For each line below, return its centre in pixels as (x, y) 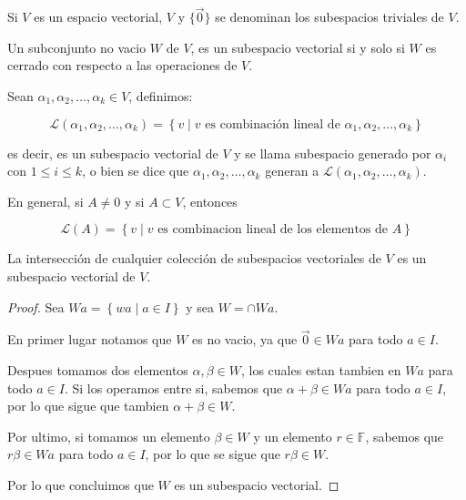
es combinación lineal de (273, 124)
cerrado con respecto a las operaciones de (122, 65)
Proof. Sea (36, 306)
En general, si (46, 201)
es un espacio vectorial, (98, 17)
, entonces (210, 201)
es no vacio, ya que (245, 339)
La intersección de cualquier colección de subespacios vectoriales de (194, 258)
